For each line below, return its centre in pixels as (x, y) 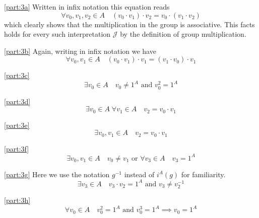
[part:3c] (17, 75)
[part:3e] (17, 125)
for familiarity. (203, 174)
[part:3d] (17, 101)
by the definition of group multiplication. (183, 34)
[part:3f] (17, 148)
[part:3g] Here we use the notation (57, 174)
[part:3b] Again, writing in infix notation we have (80, 51)
